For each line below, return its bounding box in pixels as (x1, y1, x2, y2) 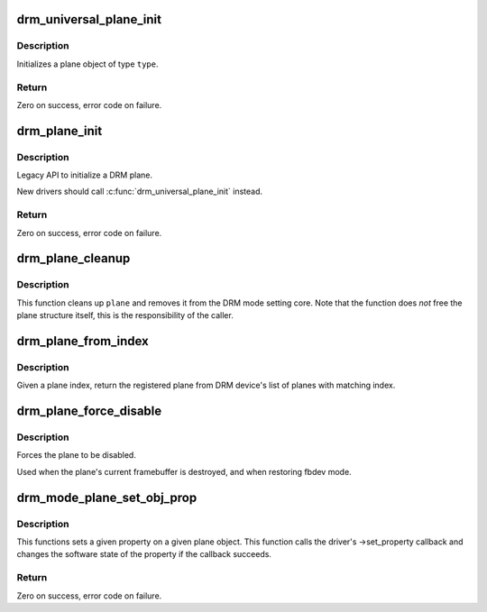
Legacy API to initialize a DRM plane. (16, 169, 153, 180)
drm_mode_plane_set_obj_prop (16, 489, 198, 505)
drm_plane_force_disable (16, 404, 162, 419)
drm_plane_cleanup (16, 251, 131, 266)
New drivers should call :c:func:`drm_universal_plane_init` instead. (16, 186, 263, 197)
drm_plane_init (16, 123, 103, 139)
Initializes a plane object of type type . (16, 59, 159, 69)
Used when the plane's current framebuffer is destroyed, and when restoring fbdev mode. (16, 466, 352, 477)
